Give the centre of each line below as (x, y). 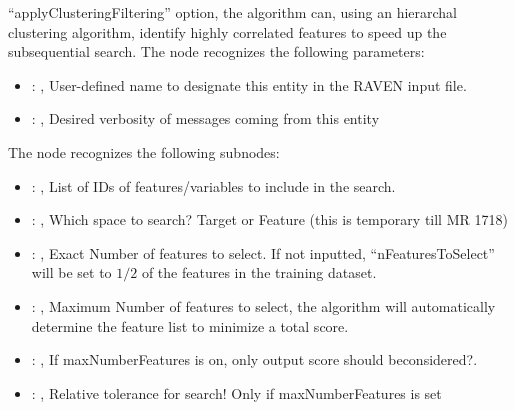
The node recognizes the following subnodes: (144, 151)
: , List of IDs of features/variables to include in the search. (213, 185)
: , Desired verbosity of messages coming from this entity (205, 118)
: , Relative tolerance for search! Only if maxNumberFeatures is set (236, 392)
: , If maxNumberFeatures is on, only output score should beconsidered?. (254, 359)
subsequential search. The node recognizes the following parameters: (216, 51)
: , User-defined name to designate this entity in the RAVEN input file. (249, 84)
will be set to (71, 272)
